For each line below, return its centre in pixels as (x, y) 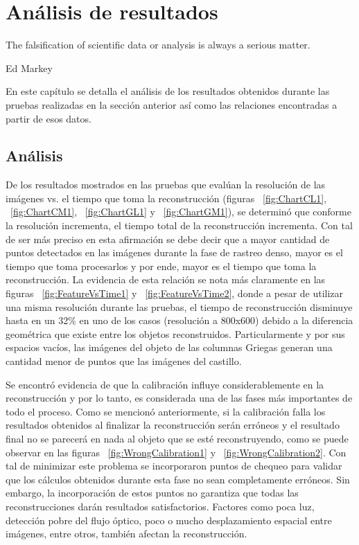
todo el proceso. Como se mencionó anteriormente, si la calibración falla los (166, 411)
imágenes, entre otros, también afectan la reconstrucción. (126, 534)
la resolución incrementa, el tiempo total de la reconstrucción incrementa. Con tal (179, 225)
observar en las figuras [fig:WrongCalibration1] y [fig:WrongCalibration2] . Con (176, 452)
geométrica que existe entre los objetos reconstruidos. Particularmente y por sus (175, 333)
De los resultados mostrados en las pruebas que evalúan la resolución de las (166, 185)
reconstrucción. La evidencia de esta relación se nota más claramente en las (166, 279)
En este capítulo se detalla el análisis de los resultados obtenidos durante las (168, 91)
